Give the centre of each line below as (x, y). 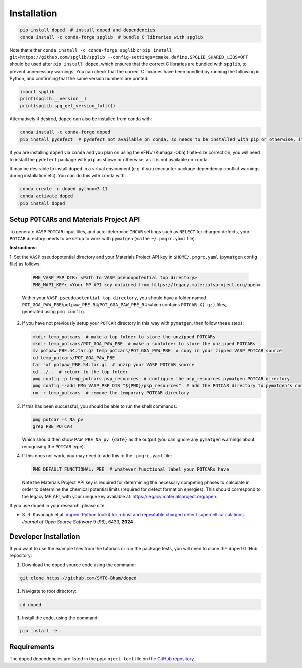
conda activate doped (47, 196)
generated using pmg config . (53, 312)
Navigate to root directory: (49, 591)
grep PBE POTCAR (53, 426)
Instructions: (23, 248)
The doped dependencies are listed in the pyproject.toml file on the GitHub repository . (102, 659)
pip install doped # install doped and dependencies (88, 30)
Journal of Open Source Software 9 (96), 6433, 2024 (78, 522)
